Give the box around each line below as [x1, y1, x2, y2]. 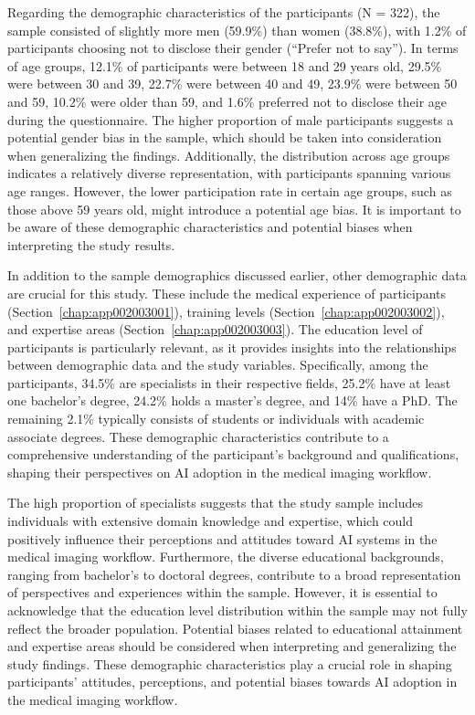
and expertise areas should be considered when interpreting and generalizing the [7, 636, 457, 656]
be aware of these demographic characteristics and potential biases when [7, 217, 413, 237]
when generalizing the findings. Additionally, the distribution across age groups [7, 145, 450, 164]
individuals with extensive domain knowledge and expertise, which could [7, 511, 414, 531]
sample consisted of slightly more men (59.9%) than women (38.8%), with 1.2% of [7, 20, 467, 39]
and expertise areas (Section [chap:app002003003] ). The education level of [7, 320, 423, 339]
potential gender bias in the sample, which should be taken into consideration [7, 128, 442, 147]
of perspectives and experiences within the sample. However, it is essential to [7, 583, 438, 602]
